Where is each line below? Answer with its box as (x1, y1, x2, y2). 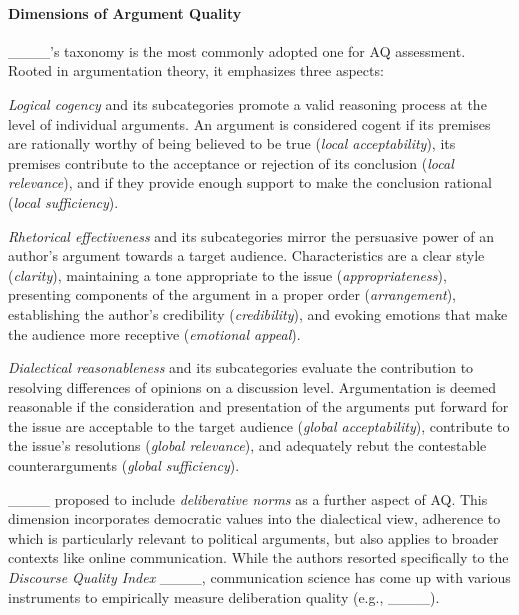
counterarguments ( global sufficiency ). (8, 455, 240, 476)
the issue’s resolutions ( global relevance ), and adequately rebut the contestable (8, 435, 487, 456)
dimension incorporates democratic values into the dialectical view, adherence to (8, 508, 501, 529)
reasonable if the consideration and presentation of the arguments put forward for (8, 396, 509, 417)
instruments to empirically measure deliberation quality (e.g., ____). (8, 586, 440, 607)
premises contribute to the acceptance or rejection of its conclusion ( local (8, 152, 454, 173)
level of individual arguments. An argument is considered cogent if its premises (8, 113, 491, 134)
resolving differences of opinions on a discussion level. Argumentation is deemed (8, 376, 496, 397)
